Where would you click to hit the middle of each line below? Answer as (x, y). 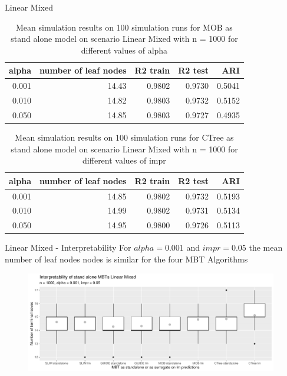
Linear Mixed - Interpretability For (68, 247)
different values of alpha (124, 50)
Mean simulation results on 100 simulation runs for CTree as (124, 137)
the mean (266, 247)
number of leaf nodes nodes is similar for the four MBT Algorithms (126, 259)
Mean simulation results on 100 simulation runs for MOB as (124, 27)
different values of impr (124, 160)
